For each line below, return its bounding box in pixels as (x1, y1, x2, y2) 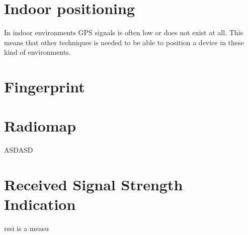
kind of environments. (4, 47, 71, 57)
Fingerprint (4, 76, 85, 97)
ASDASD (4, 145, 33, 155)
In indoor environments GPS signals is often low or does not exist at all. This (4, 27, 243, 38)
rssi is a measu (4, 223, 49, 233)
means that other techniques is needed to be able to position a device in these (4, 37, 244, 47)
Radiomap (4, 115, 76, 136)
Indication (4, 194, 76, 214)
